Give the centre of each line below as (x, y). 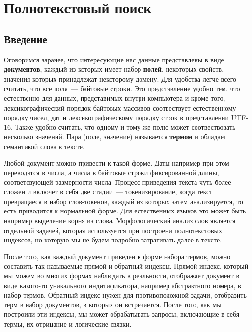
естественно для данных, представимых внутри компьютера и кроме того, (115, 98)
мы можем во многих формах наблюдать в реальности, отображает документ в (122, 276)
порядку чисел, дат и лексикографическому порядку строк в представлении (117, 117)
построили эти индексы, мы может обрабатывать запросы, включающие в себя (122, 314)
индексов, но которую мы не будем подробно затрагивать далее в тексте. (113, 240)
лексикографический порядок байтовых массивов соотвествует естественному (120, 107)
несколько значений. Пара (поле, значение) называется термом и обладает (115, 136)
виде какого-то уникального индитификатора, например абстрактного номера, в (123, 285)
